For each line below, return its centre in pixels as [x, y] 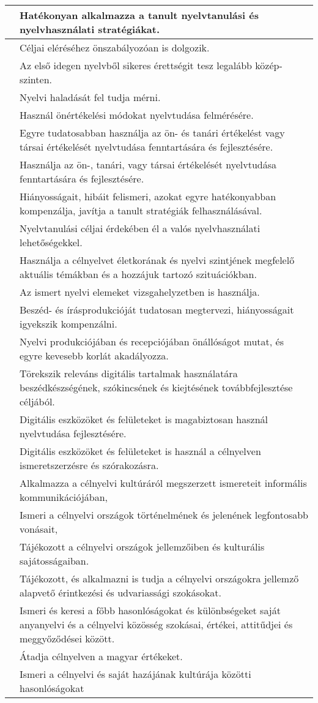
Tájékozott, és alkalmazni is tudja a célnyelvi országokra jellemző [159, 578]
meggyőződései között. [67, 638]
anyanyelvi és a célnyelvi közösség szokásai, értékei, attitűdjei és [156, 624]
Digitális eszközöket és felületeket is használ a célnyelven [140, 451]
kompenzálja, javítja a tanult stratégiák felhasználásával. [141, 210]
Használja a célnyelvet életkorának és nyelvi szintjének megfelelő [157, 260]
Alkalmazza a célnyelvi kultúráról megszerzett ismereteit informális [163, 483]
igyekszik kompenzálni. [68, 324]
